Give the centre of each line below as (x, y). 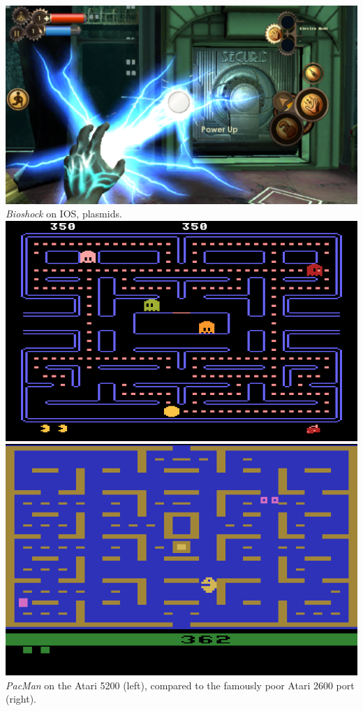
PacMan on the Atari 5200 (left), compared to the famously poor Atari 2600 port (180, 685)
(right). (21, 699)
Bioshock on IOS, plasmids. (64, 214)
